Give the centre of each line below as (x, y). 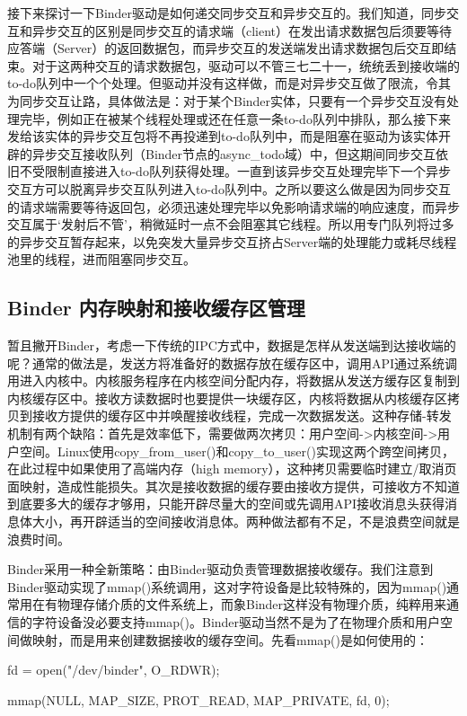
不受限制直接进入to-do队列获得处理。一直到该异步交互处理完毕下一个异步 (235, 171)
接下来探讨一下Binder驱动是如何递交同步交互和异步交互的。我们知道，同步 (227, 13)
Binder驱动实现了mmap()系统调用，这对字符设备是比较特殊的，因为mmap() (227, 586)
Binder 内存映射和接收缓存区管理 (156, 308)
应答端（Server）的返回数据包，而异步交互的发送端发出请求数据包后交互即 (226, 48)
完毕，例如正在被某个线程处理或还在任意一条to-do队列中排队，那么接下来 (235, 118)
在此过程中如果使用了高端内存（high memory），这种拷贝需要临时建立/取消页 (232, 468)
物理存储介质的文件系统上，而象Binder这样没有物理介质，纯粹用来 (252, 604)
